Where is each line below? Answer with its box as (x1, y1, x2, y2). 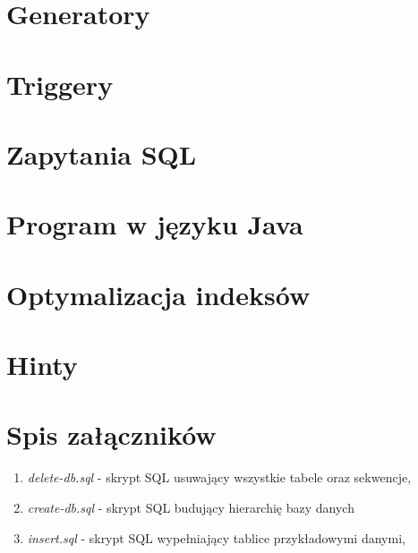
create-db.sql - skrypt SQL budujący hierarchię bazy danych (27, 498, 354, 516)
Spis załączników (6, 416, 217, 453)
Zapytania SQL (6, 135, 197, 172)
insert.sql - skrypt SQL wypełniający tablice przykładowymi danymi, (27, 528, 405, 547)
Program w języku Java (6, 206, 303, 242)
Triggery (6, 65, 114, 102)
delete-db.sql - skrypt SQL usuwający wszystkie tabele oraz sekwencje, (27, 468, 412, 487)
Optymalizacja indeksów (6, 276, 311, 312)
